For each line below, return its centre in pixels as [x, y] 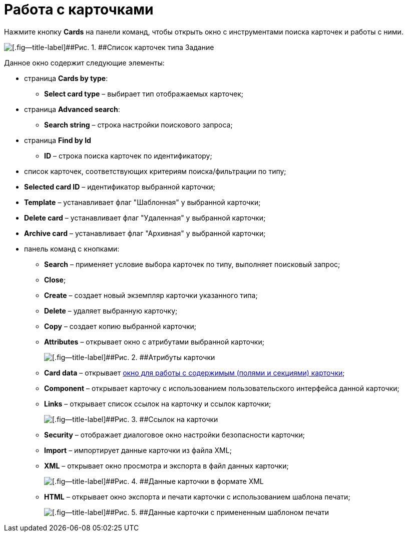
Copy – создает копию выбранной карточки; [120, 326]
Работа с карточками [79, 9]
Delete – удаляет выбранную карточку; [111, 310]
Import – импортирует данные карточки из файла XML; [138, 450]
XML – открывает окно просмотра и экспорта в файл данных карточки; [166, 465]
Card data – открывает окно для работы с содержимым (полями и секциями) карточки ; [194, 372]
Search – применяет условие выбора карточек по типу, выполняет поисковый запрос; [192, 264]
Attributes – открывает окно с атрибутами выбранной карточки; [154, 341]
